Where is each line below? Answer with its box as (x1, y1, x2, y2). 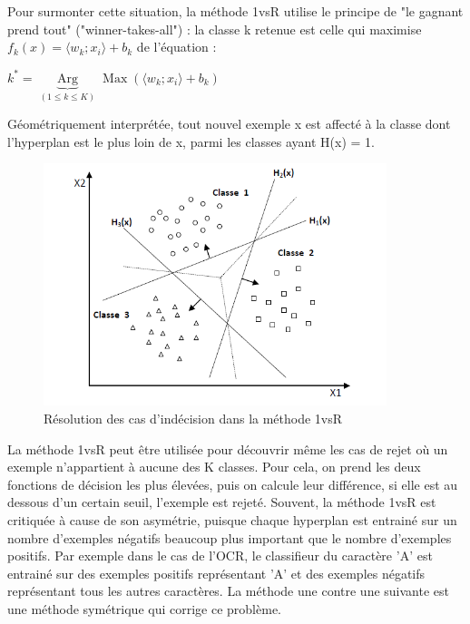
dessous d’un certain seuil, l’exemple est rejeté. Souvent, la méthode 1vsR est (7, 492, 436, 512)
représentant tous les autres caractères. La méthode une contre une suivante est (7, 581, 450, 600)
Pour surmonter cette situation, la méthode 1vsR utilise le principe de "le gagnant (7, 2, 464, 20)
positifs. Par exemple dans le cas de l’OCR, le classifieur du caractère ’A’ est (7, 546, 433, 565)
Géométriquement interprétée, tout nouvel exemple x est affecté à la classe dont (7, 114, 451, 133)
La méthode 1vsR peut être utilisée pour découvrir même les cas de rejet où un (7, 439, 448, 458)
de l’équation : (136, 37, 217, 56)
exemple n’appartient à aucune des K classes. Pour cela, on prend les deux (7, 457, 421, 476)
